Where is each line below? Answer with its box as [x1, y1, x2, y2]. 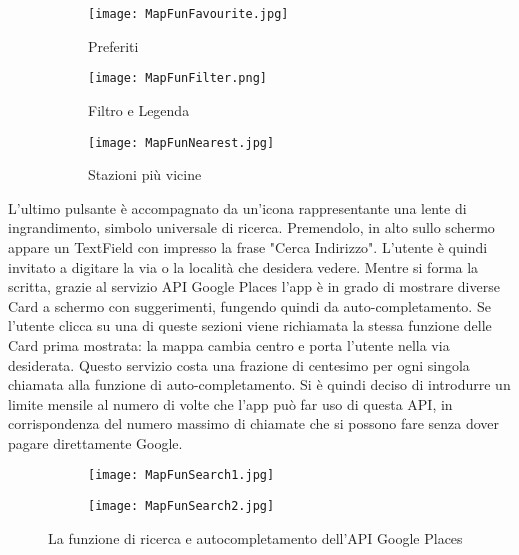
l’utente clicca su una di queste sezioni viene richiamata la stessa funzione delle [8, 315, 492, 336]
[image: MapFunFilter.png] [88, 71, 267, 86]
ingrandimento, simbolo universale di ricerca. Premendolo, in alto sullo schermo [8, 217, 495, 238]
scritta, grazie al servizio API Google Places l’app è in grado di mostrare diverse [8, 276, 500, 297]
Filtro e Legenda [88, 99, 190, 120]
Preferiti [88, 35, 139, 56]
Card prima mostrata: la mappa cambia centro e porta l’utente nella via [8, 334, 450, 355]
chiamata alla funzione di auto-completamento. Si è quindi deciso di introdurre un [8, 374, 511, 395]
